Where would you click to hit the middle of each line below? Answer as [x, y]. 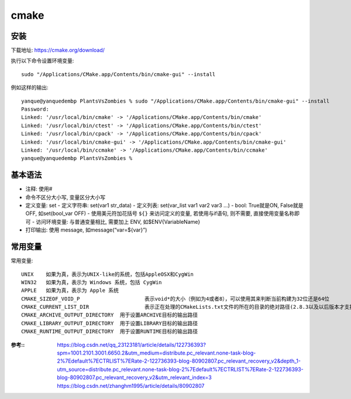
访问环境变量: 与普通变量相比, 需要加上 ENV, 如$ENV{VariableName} [118, 221]
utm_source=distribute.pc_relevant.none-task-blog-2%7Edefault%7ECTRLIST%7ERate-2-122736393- [180, 369]
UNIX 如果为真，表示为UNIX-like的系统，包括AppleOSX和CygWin [108, 274]
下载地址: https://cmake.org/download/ [58, 50]
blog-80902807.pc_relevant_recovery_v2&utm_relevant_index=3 [134, 377]
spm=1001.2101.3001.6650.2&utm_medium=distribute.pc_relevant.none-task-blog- [156, 353]
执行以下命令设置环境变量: [42, 61]
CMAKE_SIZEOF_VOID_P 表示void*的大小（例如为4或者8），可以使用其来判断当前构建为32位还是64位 [175, 299]
